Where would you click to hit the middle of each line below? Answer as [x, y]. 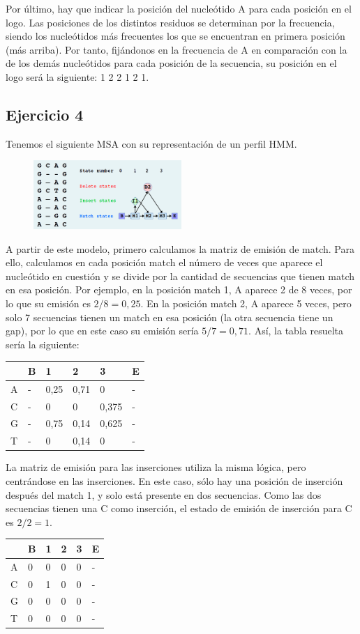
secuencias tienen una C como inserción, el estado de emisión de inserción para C [179, 508]
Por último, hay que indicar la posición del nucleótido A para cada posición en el [179, 8]
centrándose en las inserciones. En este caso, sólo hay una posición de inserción [174, 480]
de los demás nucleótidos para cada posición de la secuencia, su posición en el [171, 63]
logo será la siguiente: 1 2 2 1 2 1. [77, 76]
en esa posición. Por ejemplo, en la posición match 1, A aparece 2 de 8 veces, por [179, 289]
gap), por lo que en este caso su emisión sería [102, 331]
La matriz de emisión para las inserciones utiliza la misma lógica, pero [156, 467]
